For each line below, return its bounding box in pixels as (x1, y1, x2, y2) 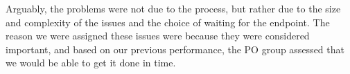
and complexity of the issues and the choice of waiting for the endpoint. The (6, 15, 330, 29)
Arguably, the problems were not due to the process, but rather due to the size (6, 1, 341, 15)
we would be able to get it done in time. (6, 55, 176, 70)
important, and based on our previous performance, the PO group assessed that (6, 41, 344, 56)
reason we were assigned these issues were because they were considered (6, 28, 310, 43)
